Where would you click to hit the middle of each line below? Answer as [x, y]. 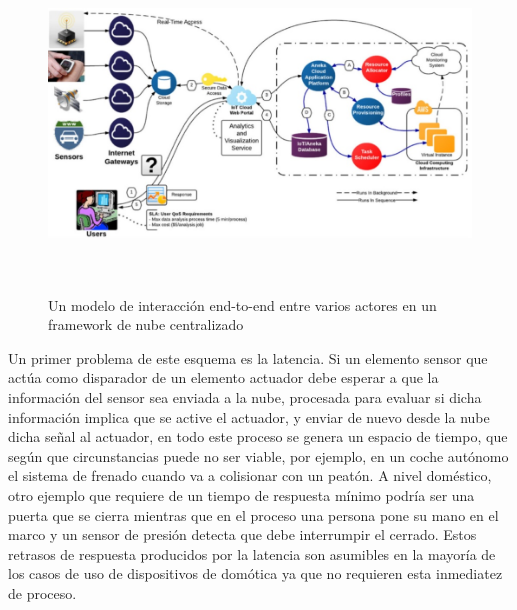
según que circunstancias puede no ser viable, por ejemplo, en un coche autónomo [258, 455]
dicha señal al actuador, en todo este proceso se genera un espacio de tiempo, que [258, 436]
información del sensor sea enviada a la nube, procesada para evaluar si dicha [245, 396]
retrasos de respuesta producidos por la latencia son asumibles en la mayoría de [252, 553]
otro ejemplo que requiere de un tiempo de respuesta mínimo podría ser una [241, 494]
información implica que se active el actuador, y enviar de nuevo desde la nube [249, 416]
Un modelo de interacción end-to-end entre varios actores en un [242, 304]
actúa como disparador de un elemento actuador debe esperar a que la [223, 377]
